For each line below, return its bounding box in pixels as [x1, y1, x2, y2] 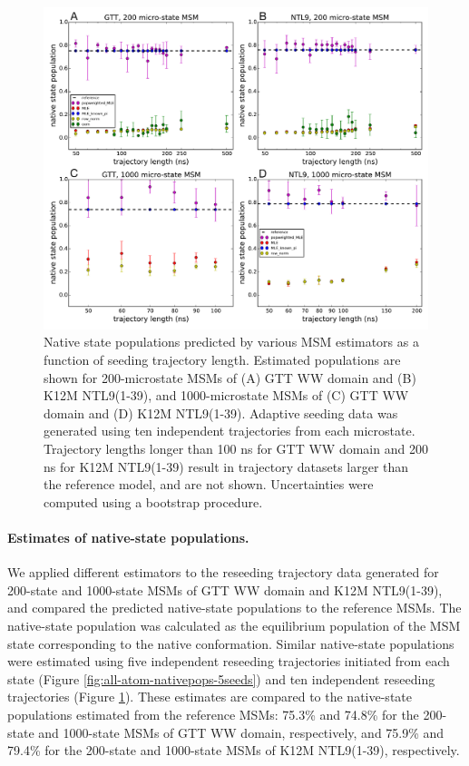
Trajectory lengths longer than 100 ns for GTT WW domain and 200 [44, 439, 428, 457]
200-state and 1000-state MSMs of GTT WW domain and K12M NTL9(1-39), [7, 580, 443, 599]
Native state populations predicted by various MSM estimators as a [44, 332, 419, 351]
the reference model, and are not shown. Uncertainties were [44, 475, 374, 494]
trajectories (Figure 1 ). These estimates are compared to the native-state [7, 687, 412, 706]
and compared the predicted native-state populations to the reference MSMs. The [7, 598, 462, 617]
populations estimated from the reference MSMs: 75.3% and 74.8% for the [7, 704, 419, 723]
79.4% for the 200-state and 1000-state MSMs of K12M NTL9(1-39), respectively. [7, 741, 460, 760]
